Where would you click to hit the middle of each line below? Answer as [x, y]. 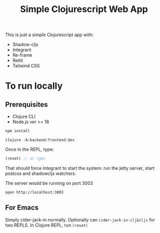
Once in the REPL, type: [29, 149]
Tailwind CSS [26, 66]
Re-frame [22, 55]
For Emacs [22, 208]
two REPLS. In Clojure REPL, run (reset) [47, 225]
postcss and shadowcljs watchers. [41, 173]
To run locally [34, 86]
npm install [17, 131]
